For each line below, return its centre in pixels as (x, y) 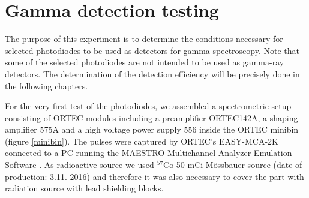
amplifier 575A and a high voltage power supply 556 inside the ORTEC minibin (152, 129)
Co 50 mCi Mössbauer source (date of (233, 165)
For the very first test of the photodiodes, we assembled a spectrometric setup (148, 106)
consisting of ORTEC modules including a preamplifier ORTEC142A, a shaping (151, 117)
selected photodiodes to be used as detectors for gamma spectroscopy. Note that (152, 50)
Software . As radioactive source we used (79, 165)
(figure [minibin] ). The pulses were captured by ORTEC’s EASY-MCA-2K (142, 141)
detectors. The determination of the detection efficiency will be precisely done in (152, 73)
